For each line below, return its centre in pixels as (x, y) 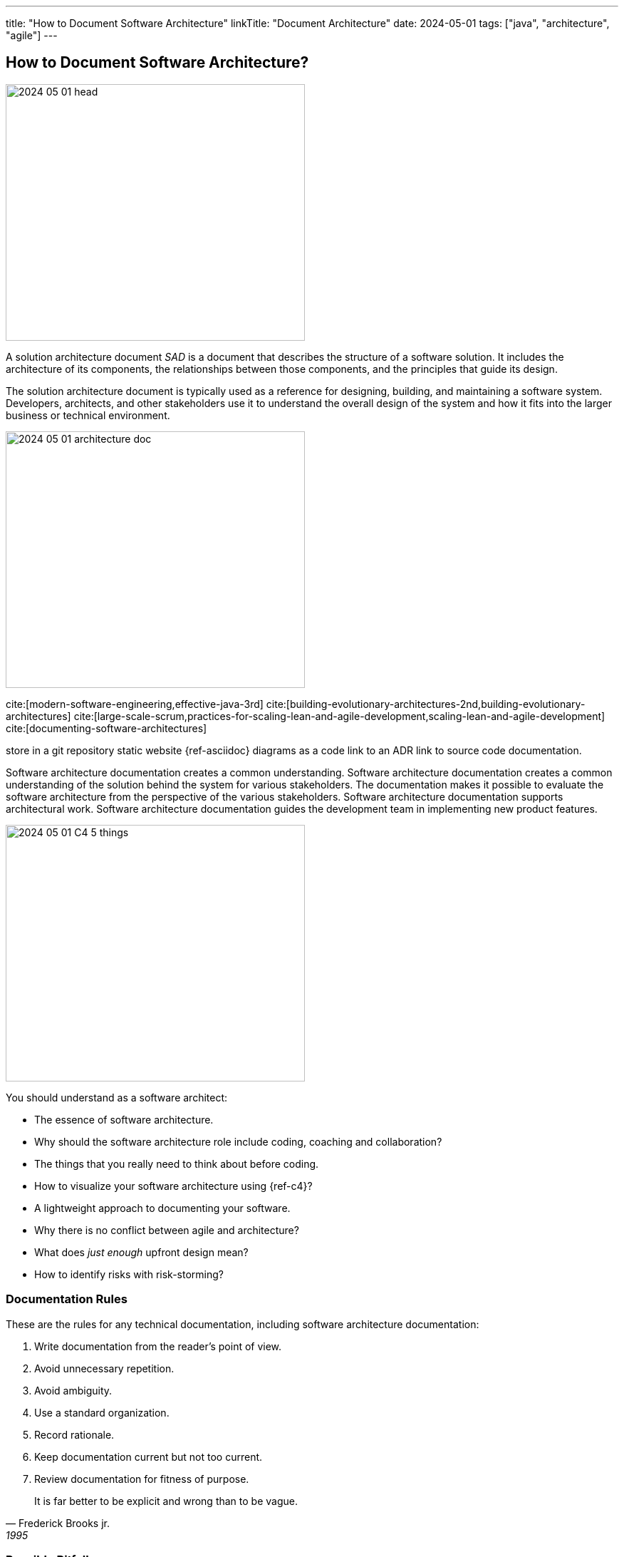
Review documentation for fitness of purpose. (142, 1479)
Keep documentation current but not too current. (149, 1456)
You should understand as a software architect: (117, 1097)
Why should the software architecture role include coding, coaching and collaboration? (238, 1141)
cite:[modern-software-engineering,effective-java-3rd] (135, 704)
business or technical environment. (88, 415)
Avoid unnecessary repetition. (104, 1368)
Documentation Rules (67, 1299)
